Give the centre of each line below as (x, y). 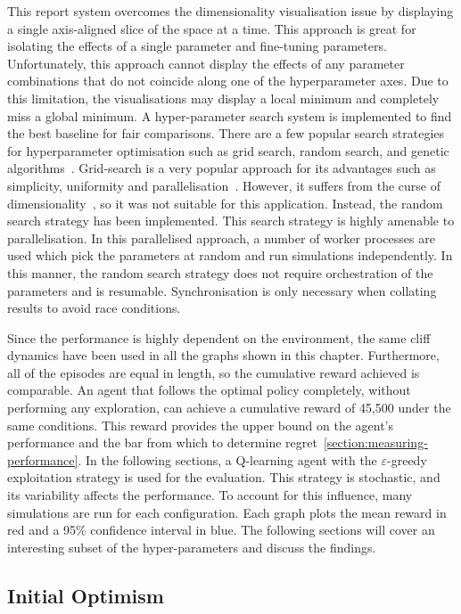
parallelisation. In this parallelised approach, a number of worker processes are (221, 237)
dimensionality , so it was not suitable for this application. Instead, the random (225, 203)
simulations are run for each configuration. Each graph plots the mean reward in (227, 512)
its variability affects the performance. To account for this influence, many (210, 495)
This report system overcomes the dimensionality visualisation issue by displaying (230, 11)
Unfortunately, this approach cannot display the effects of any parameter (206, 63)
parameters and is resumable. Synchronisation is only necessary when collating (222, 290)
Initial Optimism (86, 595)
